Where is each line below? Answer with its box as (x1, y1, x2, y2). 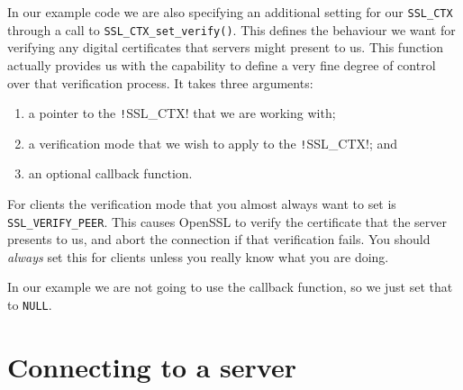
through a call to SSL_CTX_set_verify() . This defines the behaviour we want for (7, 20, 456, 39)
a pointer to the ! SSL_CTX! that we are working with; (28, 104, 336, 122)
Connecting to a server (7, 348, 296, 385)
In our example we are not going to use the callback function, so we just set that (7, 277, 453, 296)
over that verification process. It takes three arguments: (7, 73, 313, 92)
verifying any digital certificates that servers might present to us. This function (7, 38, 444, 57)
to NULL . (7, 295, 52, 314)
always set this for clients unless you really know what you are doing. (7, 247, 389, 266)
